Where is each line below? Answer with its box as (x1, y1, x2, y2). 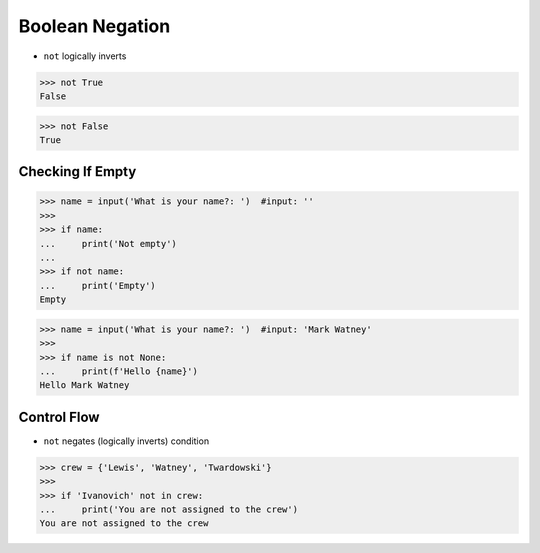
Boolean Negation (18, 15, 171, 37)
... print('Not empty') (39, 238, 177, 249)
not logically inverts (43, 50, 127, 62)
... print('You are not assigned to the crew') (39, 504, 299, 515)
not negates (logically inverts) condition (43, 435, 210, 447)
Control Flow (18, 408, 100, 425)
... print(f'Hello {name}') (39, 365, 199, 377)
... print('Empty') (39, 280, 157, 291)
